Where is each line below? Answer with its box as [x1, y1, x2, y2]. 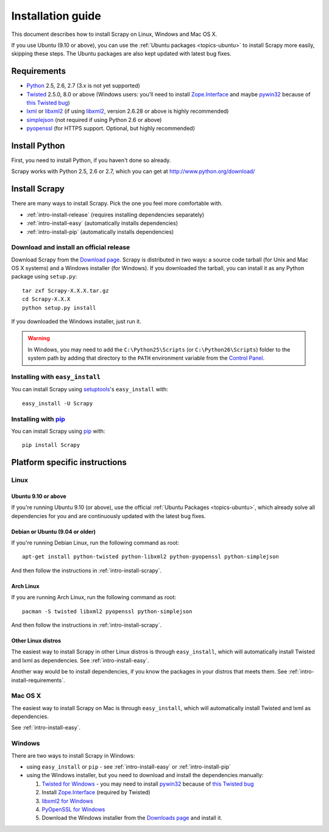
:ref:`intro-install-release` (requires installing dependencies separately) [26, 211, 205, 218]
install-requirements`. [11, 677, 65, 684]
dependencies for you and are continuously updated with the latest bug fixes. [11, 512, 206, 519]
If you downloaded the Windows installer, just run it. [11, 318, 141, 325]
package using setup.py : [11, 273, 77, 280]
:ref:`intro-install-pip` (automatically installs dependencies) [26, 228, 174, 235]
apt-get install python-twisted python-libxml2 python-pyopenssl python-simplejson [22, 553, 280, 560]
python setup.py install [22, 304, 96, 311]
